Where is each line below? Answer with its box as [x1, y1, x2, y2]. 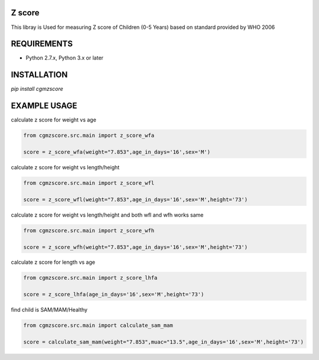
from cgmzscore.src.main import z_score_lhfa [23, 274, 158, 282]
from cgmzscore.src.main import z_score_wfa [23, 132, 155, 139]
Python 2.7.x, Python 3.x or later [25, 54, 103, 61]
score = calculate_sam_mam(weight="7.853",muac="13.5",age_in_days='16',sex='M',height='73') [23, 339, 304, 345]
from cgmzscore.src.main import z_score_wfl [23, 179, 155, 186]
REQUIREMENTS [11, 39, 73, 49]
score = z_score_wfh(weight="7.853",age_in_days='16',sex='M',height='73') [23, 244, 248, 250]
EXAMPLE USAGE [11, 101, 77, 111]
